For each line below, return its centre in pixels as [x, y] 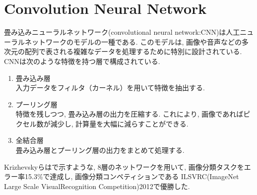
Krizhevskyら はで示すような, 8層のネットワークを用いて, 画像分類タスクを [124, 166]
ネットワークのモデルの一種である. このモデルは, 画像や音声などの [133, 41]
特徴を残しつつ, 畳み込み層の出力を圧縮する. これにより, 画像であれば [129, 114]
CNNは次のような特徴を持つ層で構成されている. [82, 61]
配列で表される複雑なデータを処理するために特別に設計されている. [133, 51]
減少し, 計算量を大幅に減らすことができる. [119, 123]
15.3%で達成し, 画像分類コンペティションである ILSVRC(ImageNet [132, 176]
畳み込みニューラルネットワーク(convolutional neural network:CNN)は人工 [122, 32]
